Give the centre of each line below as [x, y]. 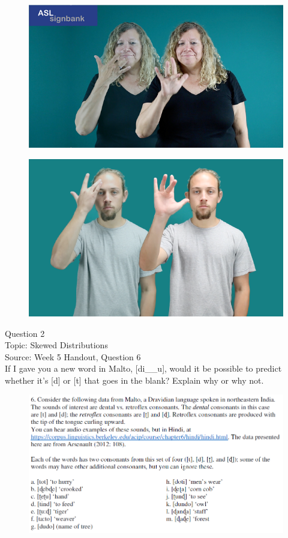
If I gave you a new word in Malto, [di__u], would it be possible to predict [143, 368]
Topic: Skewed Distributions [56, 345]
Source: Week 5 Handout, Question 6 [73, 356]
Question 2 [25, 333]
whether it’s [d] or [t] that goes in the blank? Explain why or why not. [134, 380]
